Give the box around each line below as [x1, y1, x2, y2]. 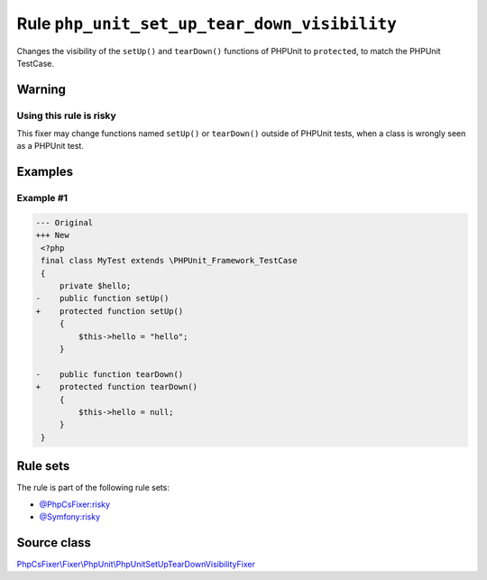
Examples [16, 164, 74, 180]
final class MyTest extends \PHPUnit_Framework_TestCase [41, 255, 298, 266]
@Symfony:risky [39, 511, 101, 522]
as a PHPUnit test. [16, 141, 85, 152]
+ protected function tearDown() [35, 382, 198, 392]
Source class [16, 535, 92, 550]
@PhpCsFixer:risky [39, 499, 111, 510]
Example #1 [16, 192, 68, 205]
